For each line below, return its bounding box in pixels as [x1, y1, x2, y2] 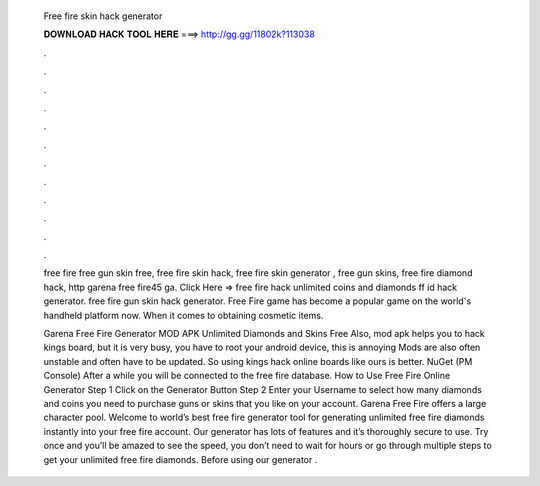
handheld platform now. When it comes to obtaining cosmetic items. [43, 309, 324, 321]
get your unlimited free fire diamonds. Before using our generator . [43, 453, 318, 465]
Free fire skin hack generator [43, 10, 163, 22]
